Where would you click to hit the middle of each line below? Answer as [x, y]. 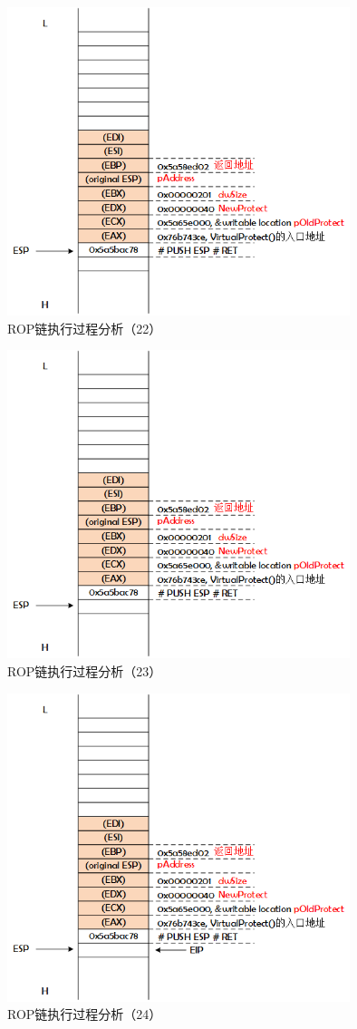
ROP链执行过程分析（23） [85, 671]
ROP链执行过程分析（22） [85, 328]
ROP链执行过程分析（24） [85, 1014]
